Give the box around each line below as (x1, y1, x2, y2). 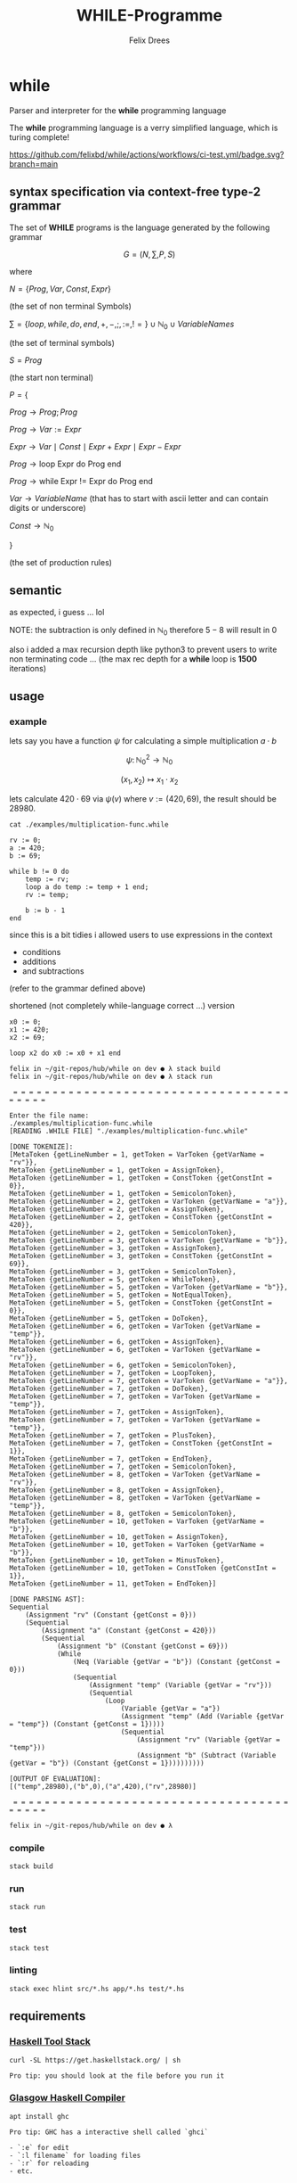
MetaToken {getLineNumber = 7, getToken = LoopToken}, (9, 1368, 217, 1378)
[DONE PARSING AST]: (9, 1594, 86, 1603)
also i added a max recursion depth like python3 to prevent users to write (9, 644, 277, 655)
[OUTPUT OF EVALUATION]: (9, 1774, 101, 1783)
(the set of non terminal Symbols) (9, 301, 132, 311)
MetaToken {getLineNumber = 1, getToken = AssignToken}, (9, 1166, 225, 1174)
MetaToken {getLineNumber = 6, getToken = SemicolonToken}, (9, 1361, 237, 1370)
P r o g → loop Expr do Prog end (9, 458, 122, 469)
